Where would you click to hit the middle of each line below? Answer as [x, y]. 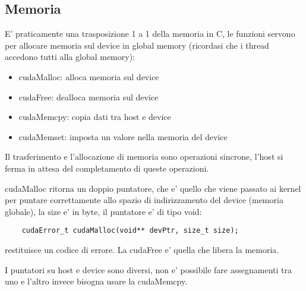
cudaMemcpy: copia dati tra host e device [95, 117]
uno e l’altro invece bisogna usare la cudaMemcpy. [96, 281]
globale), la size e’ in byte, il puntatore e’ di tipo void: [103, 211]
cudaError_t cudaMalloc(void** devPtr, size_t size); [130, 231]
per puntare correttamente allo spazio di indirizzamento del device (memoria [144, 200]
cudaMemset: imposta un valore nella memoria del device [123, 136]
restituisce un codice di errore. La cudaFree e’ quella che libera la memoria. [142, 249]
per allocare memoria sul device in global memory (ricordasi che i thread [137, 45]
